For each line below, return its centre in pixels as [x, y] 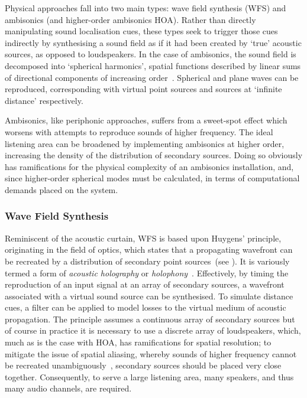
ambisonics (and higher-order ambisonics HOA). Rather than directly [130, 19]
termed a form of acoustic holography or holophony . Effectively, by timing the [147, 273]
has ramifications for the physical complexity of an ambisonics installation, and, [149, 166]
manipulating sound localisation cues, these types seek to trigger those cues [141, 31]
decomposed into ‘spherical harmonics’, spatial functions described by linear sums [153, 65]
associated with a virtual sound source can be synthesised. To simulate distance [149, 296]
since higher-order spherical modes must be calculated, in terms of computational [152, 178]
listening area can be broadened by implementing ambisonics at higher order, [145, 143]
